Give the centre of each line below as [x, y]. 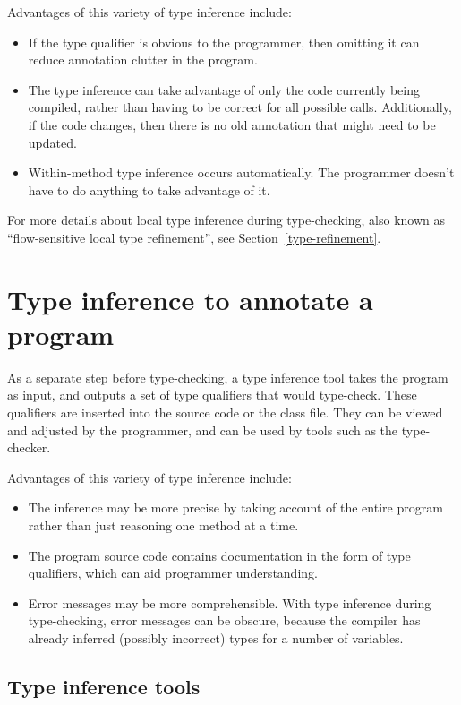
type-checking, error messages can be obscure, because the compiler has [224, 620]
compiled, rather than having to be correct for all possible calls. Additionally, [240, 107]
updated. [52, 142]
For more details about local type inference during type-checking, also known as [226, 220]
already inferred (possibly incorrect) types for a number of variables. [216, 637]
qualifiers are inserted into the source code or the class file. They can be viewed [225, 413]
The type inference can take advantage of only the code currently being [224, 89]
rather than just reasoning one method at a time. [163, 525]
